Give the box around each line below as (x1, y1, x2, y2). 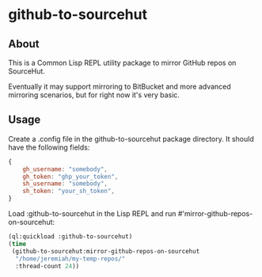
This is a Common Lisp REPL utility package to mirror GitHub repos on (8, 58, 237, 67)
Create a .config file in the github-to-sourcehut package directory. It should (8, 134, 255, 143)
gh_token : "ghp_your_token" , (22, 173, 119, 180)
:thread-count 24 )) (15, 262, 80, 270)
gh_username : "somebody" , (22, 165, 108, 173)
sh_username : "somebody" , (22, 180, 108, 188)
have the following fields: (8, 142, 90, 152)
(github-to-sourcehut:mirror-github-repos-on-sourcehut (11, 247, 200, 255)
